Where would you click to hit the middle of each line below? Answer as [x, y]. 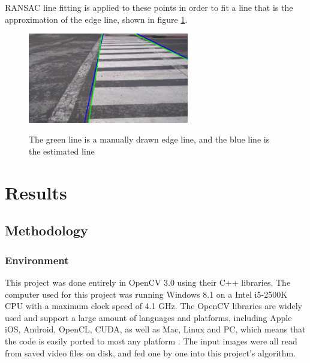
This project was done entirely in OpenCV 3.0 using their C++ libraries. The [148, 282]
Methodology [46, 230]
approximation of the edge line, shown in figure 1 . [96, 19]
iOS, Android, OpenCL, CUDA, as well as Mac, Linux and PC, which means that [155, 329]
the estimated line [62, 151]
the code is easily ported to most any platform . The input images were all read [151, 341]
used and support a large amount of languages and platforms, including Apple [148, 317]
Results [36, 192]
